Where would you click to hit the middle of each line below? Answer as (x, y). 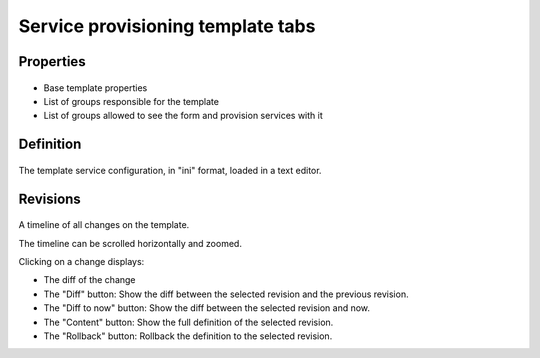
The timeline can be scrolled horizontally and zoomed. (130, 243)
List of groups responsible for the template (131, 101)
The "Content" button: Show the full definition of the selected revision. (188, 322)
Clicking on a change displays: (81, 261)
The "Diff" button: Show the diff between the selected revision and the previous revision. (226, 294)
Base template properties (95, 87)
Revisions (50, 198)
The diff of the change (89, 280)
